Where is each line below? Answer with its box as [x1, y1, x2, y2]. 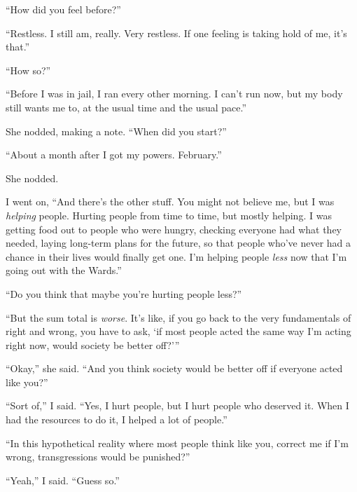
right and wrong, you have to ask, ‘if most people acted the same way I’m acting [6, 324, 351, 339]
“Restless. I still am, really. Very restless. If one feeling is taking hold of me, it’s [6, 25, 347, 40]
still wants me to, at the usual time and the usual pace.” [6, 100, 247, 114]
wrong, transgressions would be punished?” [6, 449, 190, 464]
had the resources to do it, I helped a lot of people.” [6, 412, 227, 427]
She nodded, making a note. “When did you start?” [6, 123, 227, 138]
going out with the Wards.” [6, 263, 122, 278]
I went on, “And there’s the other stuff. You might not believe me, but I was [6, 194, 335, 209]
